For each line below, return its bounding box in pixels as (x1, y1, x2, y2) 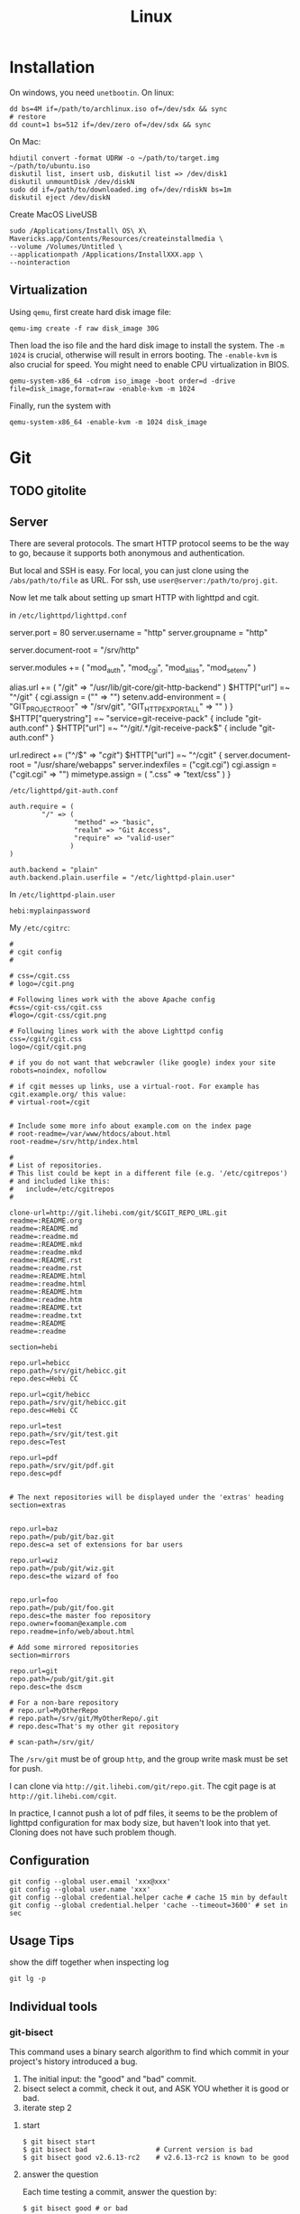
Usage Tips (9, 1932, 75, 1948)
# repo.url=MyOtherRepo (9, 1706, 99, 1715)
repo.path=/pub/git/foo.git (9, 1603, 115, 1613)
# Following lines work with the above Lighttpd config (9, 1027, 223, 1036)
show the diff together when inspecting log (9, 1957, 169, 1967)
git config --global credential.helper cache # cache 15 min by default (9, 1893, 288, 1902)
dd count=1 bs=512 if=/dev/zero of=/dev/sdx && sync (9, 120, 212, 129)
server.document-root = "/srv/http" (9, 645, 140, 656)
